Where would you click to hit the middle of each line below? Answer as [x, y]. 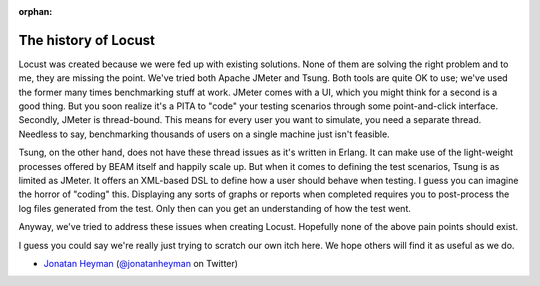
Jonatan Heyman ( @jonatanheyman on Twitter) [141, 263]
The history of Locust [86, 40]
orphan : [35, 11]
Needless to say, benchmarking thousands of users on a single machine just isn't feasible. [204, 134]
